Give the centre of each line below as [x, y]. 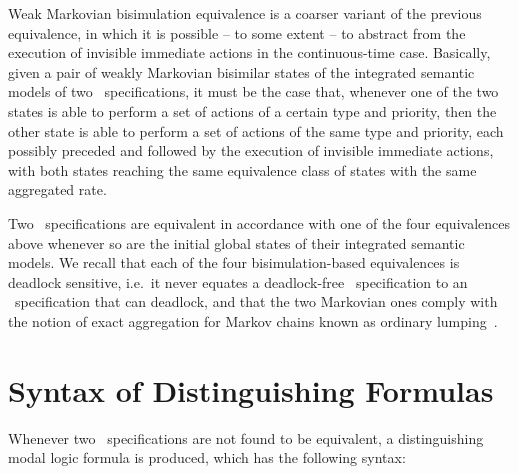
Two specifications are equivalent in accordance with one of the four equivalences [259, 222]
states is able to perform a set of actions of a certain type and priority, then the [252, 110]
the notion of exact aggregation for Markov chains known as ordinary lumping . [253, 320]
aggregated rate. [57, 189]
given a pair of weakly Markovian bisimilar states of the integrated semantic [241, 71]
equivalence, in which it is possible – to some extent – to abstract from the [237, 32]
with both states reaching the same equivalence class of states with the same [242, 169]
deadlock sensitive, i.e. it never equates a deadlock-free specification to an [238, 281]
